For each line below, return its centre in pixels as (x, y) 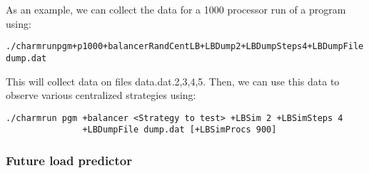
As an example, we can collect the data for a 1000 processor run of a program (176, 9)
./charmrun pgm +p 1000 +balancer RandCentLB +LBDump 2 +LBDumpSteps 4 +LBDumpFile (185, 47)
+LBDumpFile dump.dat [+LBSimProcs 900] (180, 130)
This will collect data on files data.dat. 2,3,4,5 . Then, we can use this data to (173, 81)
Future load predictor (69, 160)
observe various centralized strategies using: (101, 95)
